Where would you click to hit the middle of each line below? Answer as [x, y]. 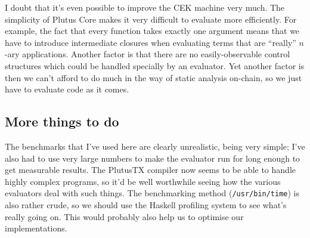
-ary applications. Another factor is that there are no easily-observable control [148, 54]
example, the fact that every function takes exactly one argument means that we [152, 31]
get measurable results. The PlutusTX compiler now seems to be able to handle [150, 170]
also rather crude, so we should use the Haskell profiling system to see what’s [146, 204]
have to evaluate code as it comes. [67, 89]
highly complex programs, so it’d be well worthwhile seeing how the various [143, 181]
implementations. [36, 228]
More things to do [62, 121]
